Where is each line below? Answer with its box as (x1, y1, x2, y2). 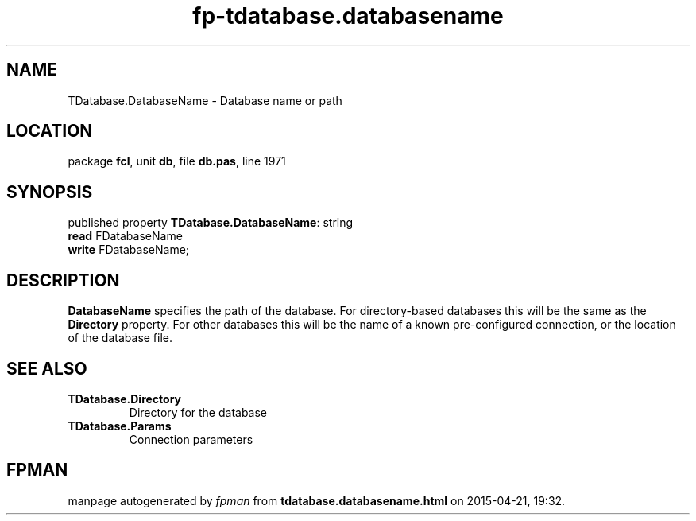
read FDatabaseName (68, 229, 183, 243)
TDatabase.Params (68, 418, 172, 433)
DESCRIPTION (6, 270, 120, 290)
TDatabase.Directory (68, 391, 182, 406)
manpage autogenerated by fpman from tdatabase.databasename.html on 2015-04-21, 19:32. (68, 493, 566, 507)
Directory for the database (129, 405, 268, 419)
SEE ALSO (6, 358, 87, 379)
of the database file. (68, 331, 173, 345)
